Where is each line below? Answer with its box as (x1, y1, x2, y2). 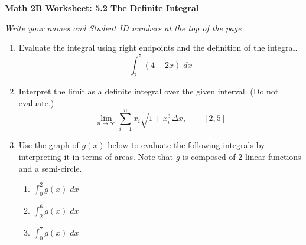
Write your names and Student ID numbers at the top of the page (5, 21, 242, 34)
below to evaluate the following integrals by (108, 139, 265, 151)
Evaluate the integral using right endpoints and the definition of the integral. (18, 41, 298, 54)
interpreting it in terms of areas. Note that (18, 150, 174, 162)
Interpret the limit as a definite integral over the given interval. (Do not (18, 85, 279, 97)
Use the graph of (18, 139, 79, 151)
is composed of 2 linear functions (183, 150, 301, 162)
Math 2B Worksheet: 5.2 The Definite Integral (5, 2, 199, 14)
